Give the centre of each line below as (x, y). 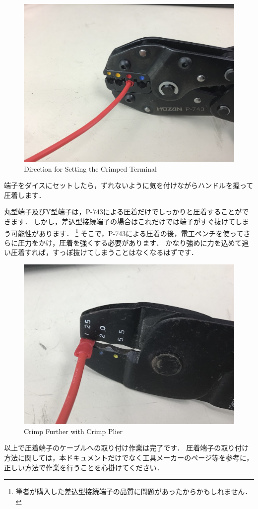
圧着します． (25, 195)
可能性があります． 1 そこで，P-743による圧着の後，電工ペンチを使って (127, 232)
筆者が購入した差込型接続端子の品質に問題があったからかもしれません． (134, 491)
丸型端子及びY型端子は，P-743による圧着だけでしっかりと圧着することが (123, 212)
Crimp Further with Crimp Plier (73, 431)
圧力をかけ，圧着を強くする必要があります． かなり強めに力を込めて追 (133, 242)
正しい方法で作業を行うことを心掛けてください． (84, 467)
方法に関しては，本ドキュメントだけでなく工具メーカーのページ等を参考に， (129, 457)
